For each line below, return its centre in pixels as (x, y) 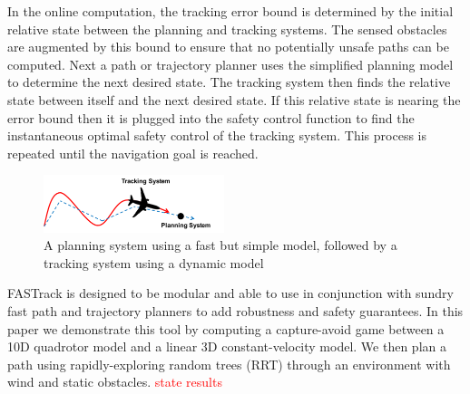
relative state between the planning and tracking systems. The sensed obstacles (227, 29)
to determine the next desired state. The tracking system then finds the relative (229, 82)
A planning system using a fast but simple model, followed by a (220, 245)
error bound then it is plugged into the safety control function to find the (211, 117)
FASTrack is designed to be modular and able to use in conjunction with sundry (230, 293)
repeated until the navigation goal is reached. (133, 153)
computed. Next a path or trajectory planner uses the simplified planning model (230, 64)
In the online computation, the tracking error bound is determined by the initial (230, 11)
